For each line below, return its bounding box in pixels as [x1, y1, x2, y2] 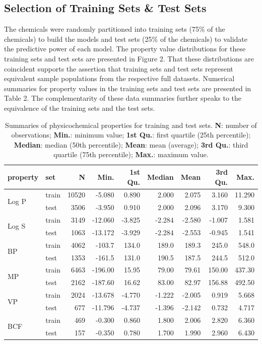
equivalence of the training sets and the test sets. [4, 102, 155, 113]
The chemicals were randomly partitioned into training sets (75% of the [4, 24, 225, 34]
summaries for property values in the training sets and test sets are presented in [4, 83, 251, 93]
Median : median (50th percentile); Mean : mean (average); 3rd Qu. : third [14, 139, 248, 150]
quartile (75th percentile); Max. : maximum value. [53, 149, 209, 160]
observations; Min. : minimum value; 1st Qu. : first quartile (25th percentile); [11, 129, 251, 140]
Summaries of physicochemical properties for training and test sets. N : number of [5, 119, 257, 130]
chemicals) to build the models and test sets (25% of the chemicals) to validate [4, 33, 247, 44]
